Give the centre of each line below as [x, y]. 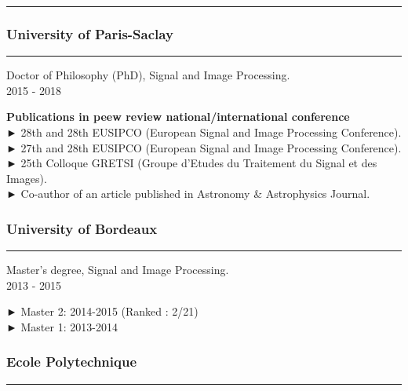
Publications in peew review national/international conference [178, 117]
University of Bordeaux [82, 228]
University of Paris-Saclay [90, 33]
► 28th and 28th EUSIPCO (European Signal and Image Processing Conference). [204, 132]
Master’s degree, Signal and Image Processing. [118, 270]
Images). [27, 178]
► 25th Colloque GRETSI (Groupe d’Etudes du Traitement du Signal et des [192, 163]
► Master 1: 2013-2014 [62, 326]
